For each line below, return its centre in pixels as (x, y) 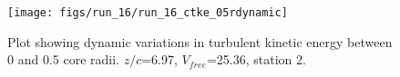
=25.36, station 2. (256, 59)
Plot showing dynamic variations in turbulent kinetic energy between (200, 41)
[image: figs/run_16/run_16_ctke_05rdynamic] (148, 13)
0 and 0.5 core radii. (63, 59)
